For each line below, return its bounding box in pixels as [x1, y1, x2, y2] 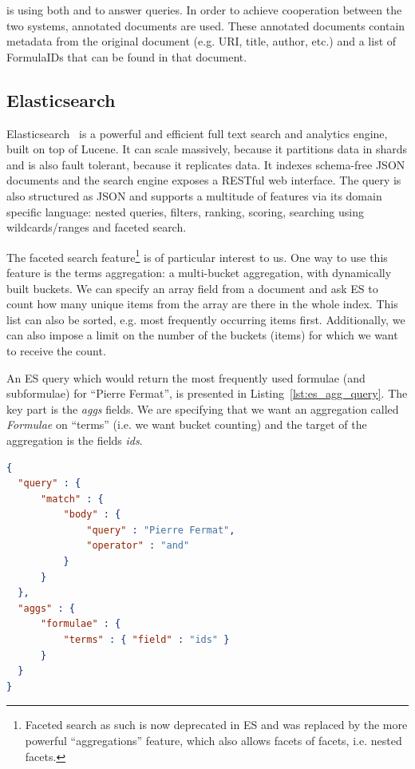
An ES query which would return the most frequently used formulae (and [6, 369, 366, 386]
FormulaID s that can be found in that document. [6, 48, 247, 65]
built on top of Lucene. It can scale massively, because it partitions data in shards [6, 141, 408, 157]
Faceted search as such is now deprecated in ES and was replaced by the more [25, 716, 408, 733]
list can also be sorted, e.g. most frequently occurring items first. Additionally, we [6, 311, 405, 327]
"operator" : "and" [86, 540, 190, 552]
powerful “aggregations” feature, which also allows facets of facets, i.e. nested [25, 732, 402, 749]
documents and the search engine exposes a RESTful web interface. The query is [6, 172, 401, 188]
